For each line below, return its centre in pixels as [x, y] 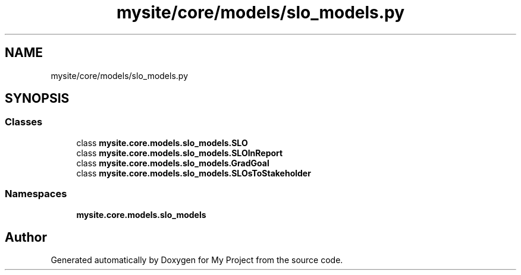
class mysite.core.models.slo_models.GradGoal [173, 163]
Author [26, 237]
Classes [24, 122]
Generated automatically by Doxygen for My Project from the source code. [197, 260]
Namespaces [36, 194]
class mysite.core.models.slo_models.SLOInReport [180, 153]
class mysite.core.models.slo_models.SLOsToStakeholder [194, 173]
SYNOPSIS [37, 99]
